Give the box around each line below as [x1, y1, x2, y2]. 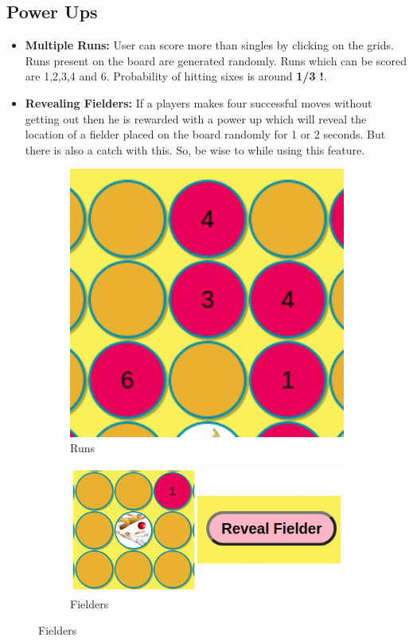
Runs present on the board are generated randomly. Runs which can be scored [25, 52, 407, 68]
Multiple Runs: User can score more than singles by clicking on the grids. [25, 37, 394, 53]
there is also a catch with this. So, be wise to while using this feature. [25, 141, 365, 158]
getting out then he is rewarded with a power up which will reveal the [25, 110, 367, 127]
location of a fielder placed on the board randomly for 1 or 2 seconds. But [25, 126, 386, 143]
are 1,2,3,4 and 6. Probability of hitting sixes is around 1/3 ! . [25, 68, 327, 84]
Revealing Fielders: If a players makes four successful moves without [25, 94, 372, 111]
